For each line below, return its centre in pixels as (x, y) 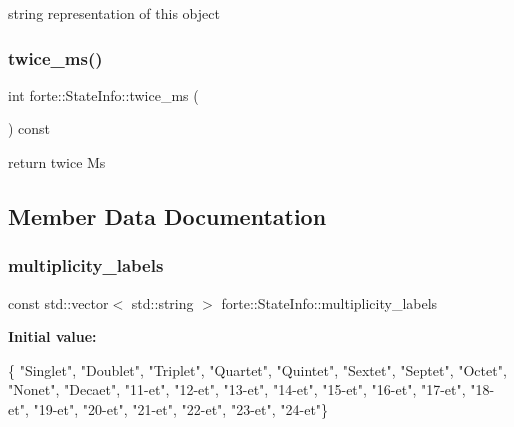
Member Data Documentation (167, 215)
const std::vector (58, 302)
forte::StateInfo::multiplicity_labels (329, 302)
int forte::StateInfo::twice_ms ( (103, 94)
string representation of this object (114, 13)
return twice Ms (57, 162)
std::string (162, 302)
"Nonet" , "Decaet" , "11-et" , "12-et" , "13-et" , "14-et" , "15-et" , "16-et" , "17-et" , (237, 389)
